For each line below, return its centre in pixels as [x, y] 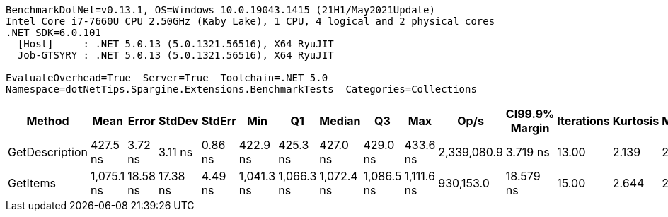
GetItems [32, 183]
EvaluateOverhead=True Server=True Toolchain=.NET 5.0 [167, 78]
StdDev [178, 121]
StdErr [219, 121]
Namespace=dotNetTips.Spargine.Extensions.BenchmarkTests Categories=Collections [241, 89]
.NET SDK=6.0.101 [53, 33]
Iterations [583, 121]
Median [340, 121]
